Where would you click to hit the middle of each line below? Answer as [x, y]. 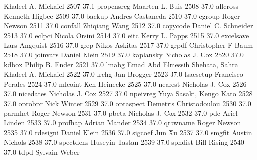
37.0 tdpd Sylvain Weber [42, 151]
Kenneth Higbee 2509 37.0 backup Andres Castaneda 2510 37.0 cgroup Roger [122, 16]
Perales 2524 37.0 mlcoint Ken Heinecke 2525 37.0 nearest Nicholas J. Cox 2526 [125, 83]
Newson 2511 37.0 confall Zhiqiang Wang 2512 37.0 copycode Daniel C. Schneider [128, 26]
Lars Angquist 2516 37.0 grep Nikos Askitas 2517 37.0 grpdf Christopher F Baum [128, 45]
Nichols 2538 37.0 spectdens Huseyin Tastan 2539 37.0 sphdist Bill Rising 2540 [124, 142]
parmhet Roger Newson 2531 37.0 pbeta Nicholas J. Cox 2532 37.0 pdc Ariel [121, 113]
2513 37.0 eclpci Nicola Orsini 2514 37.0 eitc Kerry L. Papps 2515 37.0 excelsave [127, 35]
